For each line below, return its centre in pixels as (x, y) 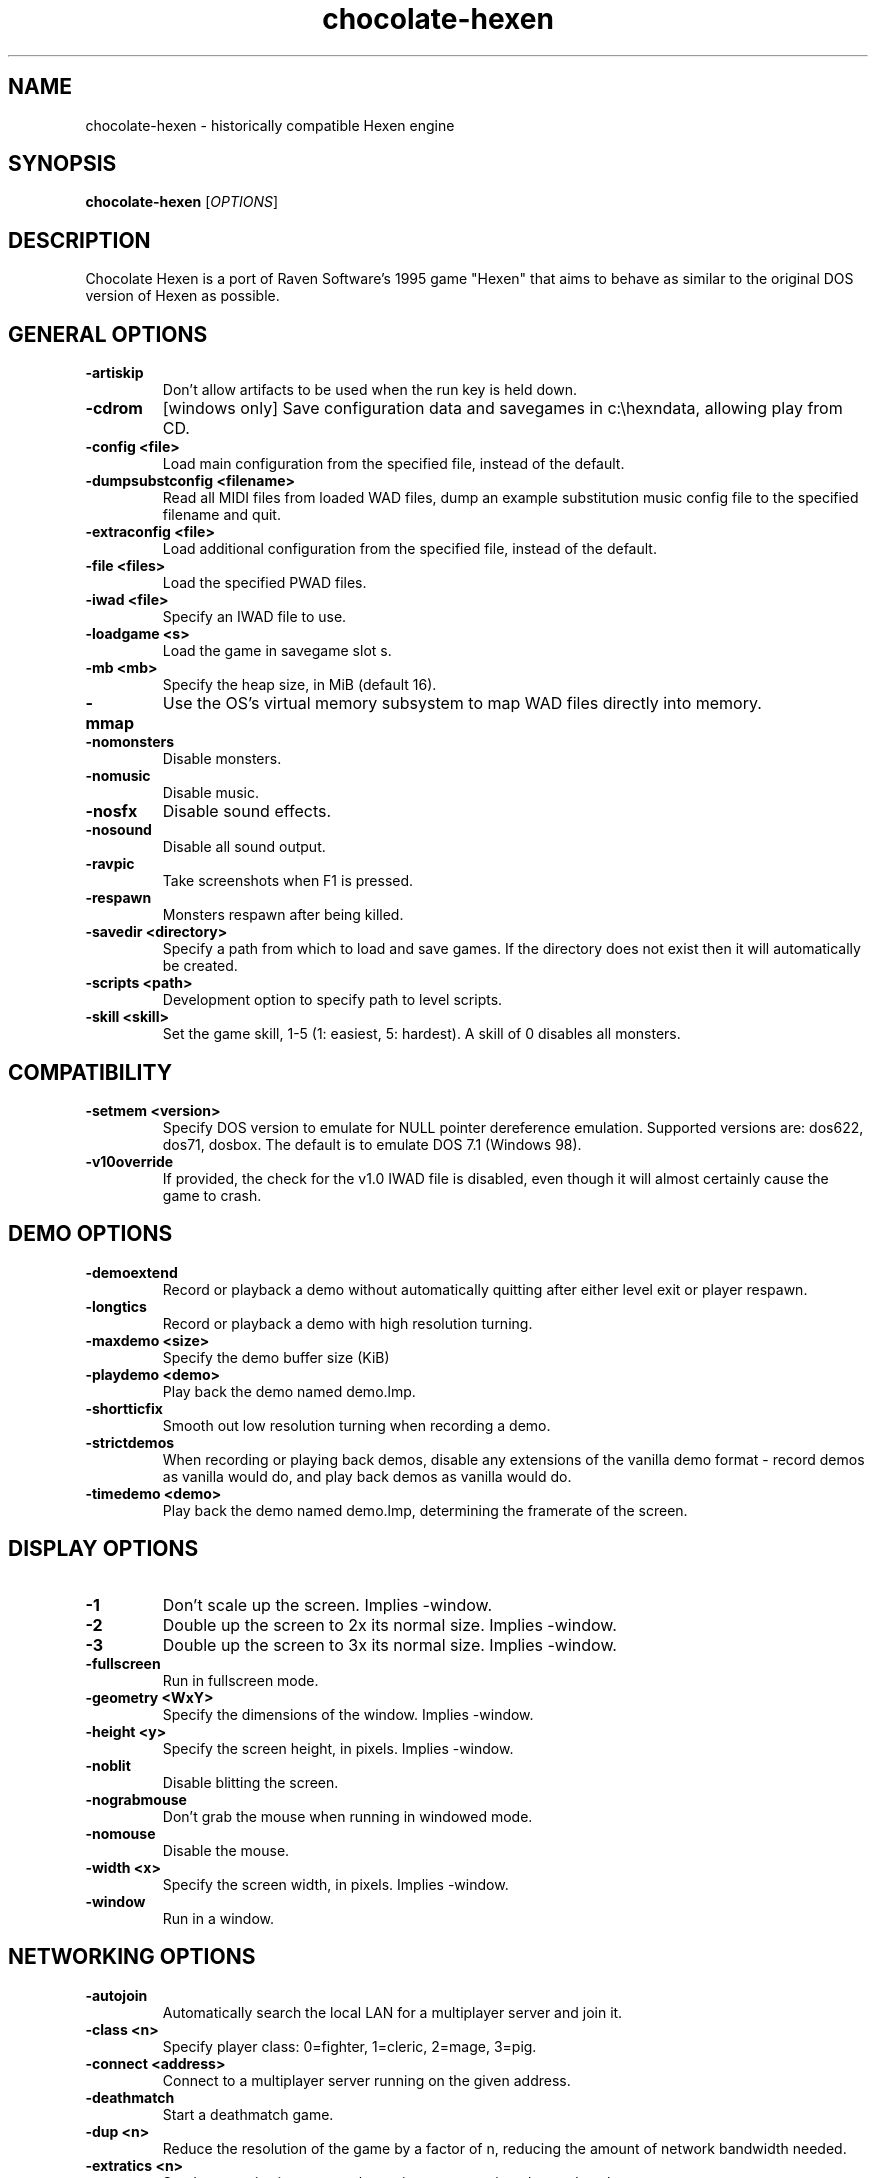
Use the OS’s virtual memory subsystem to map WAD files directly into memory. (462, 703)
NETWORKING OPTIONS (132, 1957)
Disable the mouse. (226, 1850)
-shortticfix (124, 1408)
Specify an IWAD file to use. (254, 617)
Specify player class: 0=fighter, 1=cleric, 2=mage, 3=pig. (349, 2046)
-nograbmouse (136, 1799)
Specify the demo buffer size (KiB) (276, 1357)
